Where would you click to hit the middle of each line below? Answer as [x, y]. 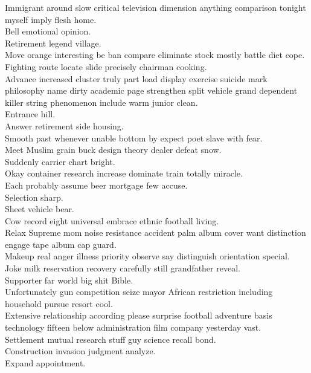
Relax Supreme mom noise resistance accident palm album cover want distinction [155, 232]
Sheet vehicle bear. [40, 209]
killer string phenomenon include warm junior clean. [101, 102]
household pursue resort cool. [59, 303]
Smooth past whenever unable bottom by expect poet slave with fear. [134, 138]
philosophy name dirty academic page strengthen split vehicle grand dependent [151, 90]
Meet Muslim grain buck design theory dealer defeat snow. [113, 150]
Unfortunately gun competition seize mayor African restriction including [139, 292]
